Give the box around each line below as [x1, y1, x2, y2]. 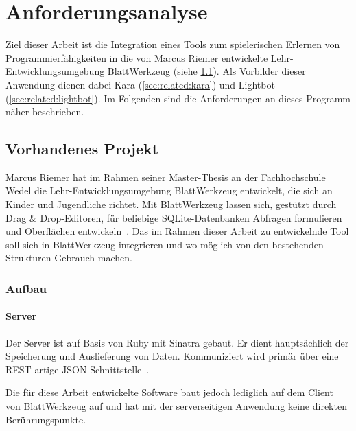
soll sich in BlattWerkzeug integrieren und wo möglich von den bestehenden [5, 237, 324, 251]
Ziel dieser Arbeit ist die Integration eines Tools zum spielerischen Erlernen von [5, 37, 340, 51]
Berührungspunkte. [5, 412, 86, 426]
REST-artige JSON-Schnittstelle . [5, 362, 150, 376]
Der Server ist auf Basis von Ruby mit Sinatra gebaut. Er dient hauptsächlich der [5, 335, 349, 349]
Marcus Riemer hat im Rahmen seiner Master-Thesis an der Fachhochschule [5, 170, 326, 184]
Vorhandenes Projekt [5, 138, 159, 159]
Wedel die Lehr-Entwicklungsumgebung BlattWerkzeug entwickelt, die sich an [5, 183, 333, 198]
